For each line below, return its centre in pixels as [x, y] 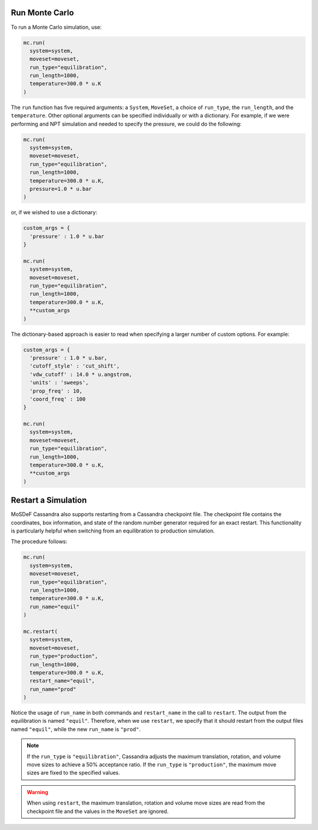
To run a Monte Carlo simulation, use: [57, 27]
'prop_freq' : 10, [56, 391]
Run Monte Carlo [42, 13]
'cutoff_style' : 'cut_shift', [75, 366]
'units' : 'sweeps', [59, 383]
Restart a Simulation [49, 500]
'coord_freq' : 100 [58, 399]
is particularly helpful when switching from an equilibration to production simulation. [113, 531]
